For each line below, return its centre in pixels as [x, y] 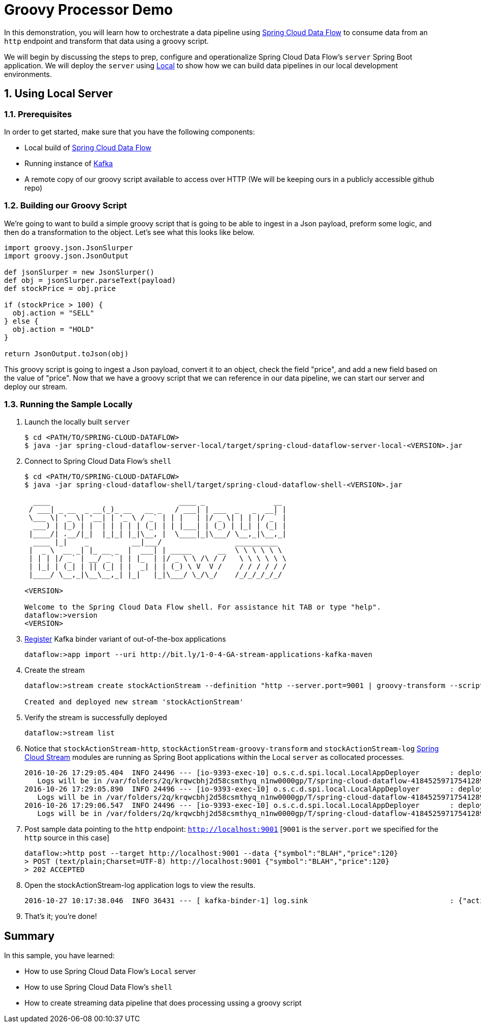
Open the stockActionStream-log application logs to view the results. [140, 885]
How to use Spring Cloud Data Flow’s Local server [110, 971]
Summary [29, 936]
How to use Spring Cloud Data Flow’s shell [99, 987]
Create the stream [55, 670]
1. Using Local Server [59, 94]
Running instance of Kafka [69, 163]
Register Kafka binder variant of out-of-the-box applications [125, 639]
